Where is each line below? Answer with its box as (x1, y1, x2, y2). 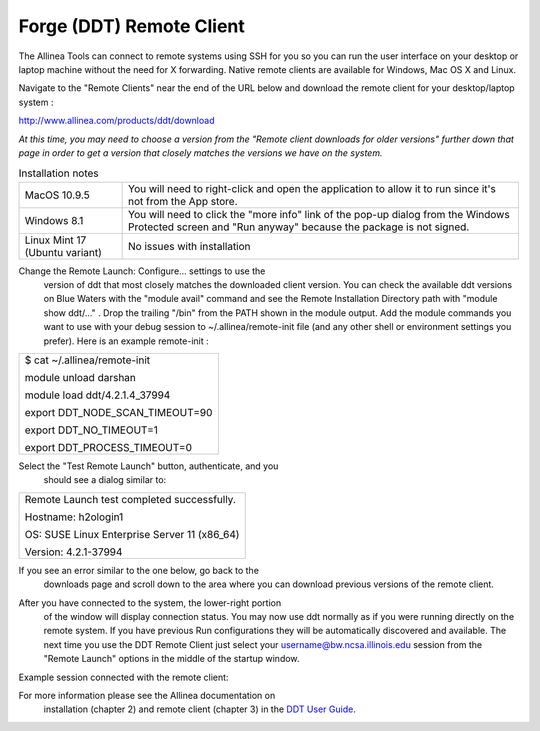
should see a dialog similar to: (43, 474, 167, 486)
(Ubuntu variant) (24, 245, 102, 259)
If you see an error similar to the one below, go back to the (18, 564, 260, 576)
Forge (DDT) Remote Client (18, 15, 245, 37)
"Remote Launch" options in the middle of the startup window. (43, 653, 300, 665)
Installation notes (18, 166, 99, 180)
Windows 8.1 (24, 213, 84, 227)
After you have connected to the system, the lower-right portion (18, 596, 282, 609)
